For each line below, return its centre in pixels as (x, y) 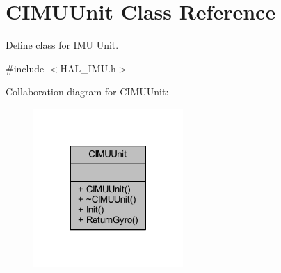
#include (25, 68)
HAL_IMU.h (88, 68)
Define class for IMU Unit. (62, 45)
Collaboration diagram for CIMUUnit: (87, 92)
